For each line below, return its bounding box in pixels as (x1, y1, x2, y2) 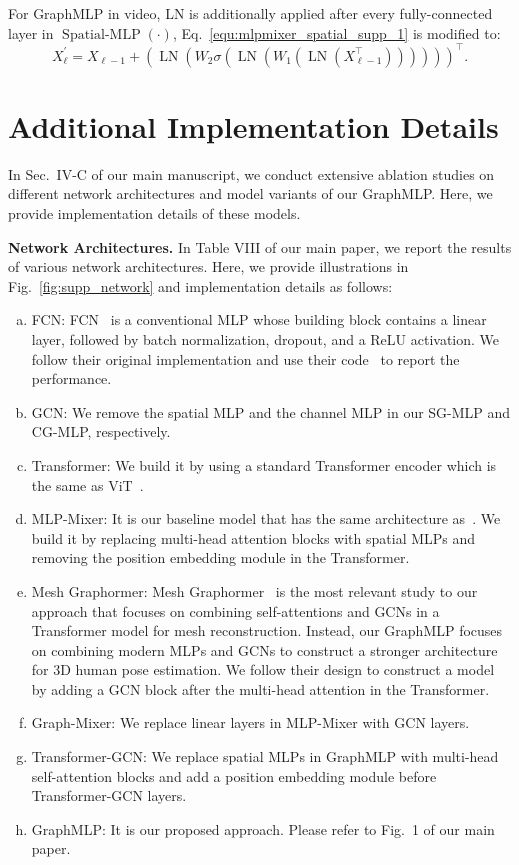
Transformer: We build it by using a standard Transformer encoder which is (31, 454, 497, 475)
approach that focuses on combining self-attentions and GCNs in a (31, 600, 440, 621)
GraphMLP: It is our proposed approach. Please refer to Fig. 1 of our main (31, 818, 495, 839)
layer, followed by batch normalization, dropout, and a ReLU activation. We (31, 328, 500, 349)
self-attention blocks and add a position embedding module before (31, 765, 437, 786)
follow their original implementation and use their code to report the (31, 348, 460, 369)
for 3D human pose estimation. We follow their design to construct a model (31, 659, 495, 680)
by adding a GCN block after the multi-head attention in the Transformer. (31, 678, 490, 699)
